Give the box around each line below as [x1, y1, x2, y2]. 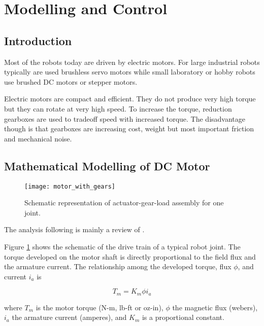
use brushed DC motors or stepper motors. [4, 76, 138, 87]
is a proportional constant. [142, 312, 224, 322]
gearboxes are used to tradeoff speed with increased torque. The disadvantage [4, 113, 245, 124]
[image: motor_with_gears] [24, 183, 115, 190]
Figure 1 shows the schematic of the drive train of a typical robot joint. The [4, 241, 241, 251]
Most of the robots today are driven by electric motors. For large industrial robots [4, 56, 260, 67]
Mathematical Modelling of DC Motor [4, 158, 210, 173]
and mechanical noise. [4, 133, 72, 143]
